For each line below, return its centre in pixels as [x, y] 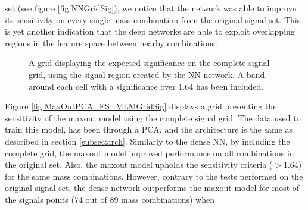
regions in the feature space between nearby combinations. [111, 43]
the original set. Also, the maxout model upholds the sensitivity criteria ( [139, 164]
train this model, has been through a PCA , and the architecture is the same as [149, 129]
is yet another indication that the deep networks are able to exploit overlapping [150, 31]
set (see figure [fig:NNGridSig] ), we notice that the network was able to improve [150, 8]
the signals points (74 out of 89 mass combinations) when [110, 199]
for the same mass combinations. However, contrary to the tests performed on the [154, 176]
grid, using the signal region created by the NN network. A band [147, 74]
